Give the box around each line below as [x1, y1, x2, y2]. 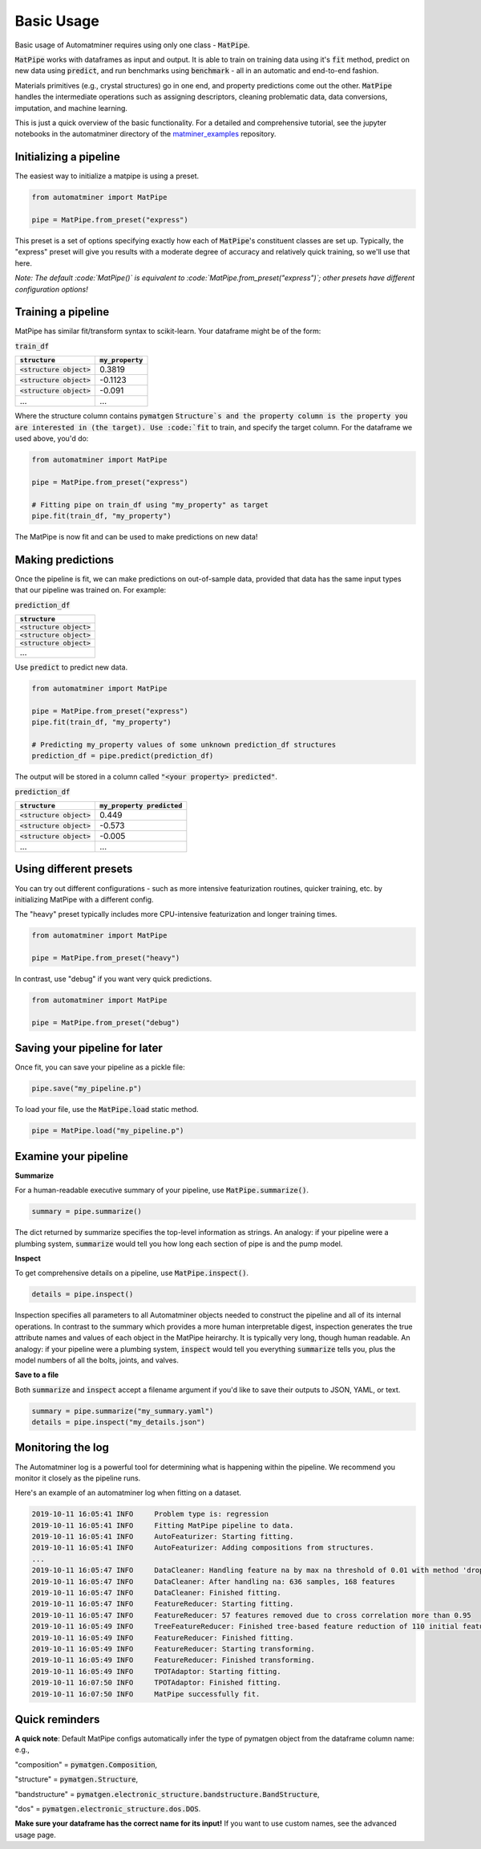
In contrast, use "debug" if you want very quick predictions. [14, 974, 212, 984]
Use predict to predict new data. [14, 662, 128, 672]
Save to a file [14, 1370, 59, 1380]
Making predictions [14, 552, 115, 566]
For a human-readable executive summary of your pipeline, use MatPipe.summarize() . [14, 1185, 309, 1195]
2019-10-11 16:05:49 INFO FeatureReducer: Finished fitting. [31, 1633, 294, 1642]
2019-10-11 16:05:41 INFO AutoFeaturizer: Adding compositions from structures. [31, 1543, 374, 1553]
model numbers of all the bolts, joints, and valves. [14, 1355, 180, 1365]
